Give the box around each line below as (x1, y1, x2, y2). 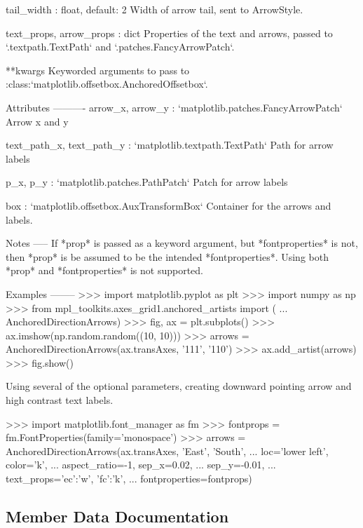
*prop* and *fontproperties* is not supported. (6, 263, 204, 278)
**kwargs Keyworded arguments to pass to (6, 62, 190, 77)
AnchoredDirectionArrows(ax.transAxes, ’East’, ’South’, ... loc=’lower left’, (6, 443, 329, 458)
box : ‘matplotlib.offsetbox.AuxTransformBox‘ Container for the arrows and (6, 198, 331, 212)
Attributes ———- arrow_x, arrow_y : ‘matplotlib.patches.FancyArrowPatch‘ (6, 100, 343, 114)
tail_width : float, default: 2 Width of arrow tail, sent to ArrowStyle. (6, 2, 303, 16)
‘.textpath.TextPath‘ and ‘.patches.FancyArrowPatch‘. (6, 39, 235, 54)
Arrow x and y (6, 114, 69, 128)
